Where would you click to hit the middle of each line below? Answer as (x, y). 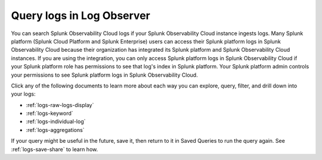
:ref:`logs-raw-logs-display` (60, 105)
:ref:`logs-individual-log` (56, 121)
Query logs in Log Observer (80, 15)
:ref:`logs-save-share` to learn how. (55, 149)
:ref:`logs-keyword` (50, 114)
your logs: (23, 94)
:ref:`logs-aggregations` (55, 130)
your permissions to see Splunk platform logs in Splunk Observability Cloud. (104, 75)
